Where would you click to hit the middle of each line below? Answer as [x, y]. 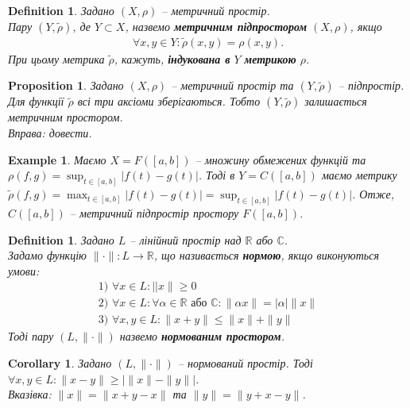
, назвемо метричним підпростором [216, 26]
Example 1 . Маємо [57, 159]
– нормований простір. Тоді [245, 363]
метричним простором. [66, 117]
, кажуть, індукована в [172, 58]
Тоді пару [31, 336]
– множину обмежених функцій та [280, 159]
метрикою [270, 58]
